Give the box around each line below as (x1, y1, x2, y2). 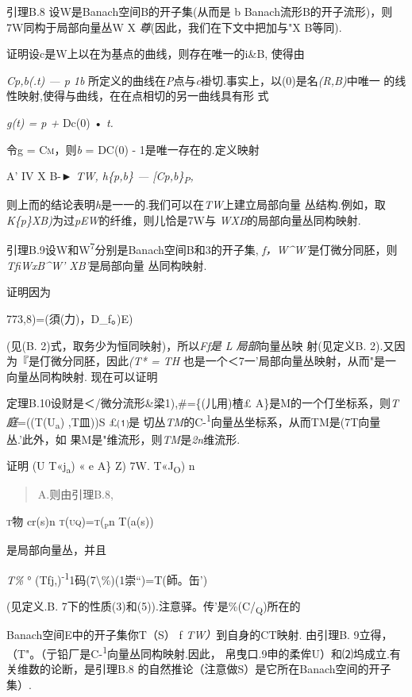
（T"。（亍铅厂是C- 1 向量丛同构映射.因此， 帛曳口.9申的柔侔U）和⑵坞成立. (6, 642, 390, 661)
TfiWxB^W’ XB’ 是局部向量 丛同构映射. (6, 256, 207, 273)
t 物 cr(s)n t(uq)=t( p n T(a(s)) (6, 512, 154, 531)
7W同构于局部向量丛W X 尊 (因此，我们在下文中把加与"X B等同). (6, 18, 342, 35)
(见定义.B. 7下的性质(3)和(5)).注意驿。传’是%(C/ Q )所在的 (6, 597, 301, 616)
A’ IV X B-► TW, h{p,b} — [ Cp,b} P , (6, 168, 194, 186)
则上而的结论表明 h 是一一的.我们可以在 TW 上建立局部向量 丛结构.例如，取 (6, 196, 386, 213)
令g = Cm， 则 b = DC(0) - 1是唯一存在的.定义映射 (6, 141, 260, 157)
